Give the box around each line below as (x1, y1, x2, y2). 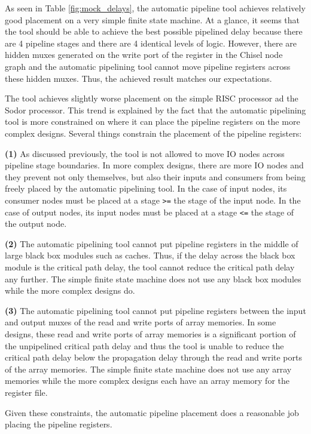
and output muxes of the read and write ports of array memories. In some (5, 316, 276, 328)
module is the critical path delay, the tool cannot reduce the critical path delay (5, 261, 295, 273)
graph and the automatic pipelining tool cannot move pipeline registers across (5, 60, 291, 72)
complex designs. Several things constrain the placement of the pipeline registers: (5, 127, 302, 139)
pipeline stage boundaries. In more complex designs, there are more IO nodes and (5, 159, 304, 171)
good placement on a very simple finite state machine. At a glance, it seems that (5, 13, 300, 26)
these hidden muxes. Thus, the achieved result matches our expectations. (5, 72, 272, 84)
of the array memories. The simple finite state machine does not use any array (5, 362, 292, 375)
